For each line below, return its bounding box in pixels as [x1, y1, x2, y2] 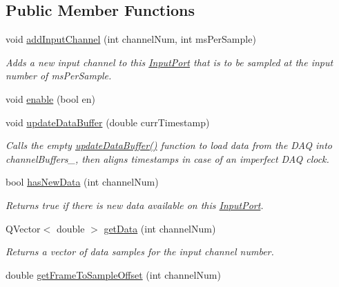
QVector [6, 221, 41, 235]
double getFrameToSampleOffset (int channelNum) [6, 267, 221, 281]
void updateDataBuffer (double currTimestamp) [6, 115, 210, 129]
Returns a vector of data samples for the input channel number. [6, 244, 274, 259]
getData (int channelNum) [104, 221, 216, 235]
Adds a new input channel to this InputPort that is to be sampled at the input [6, 55, 333, 69]
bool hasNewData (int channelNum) [6, 175, 159, 189]
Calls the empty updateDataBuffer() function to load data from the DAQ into [6, 138, 332, 152]
